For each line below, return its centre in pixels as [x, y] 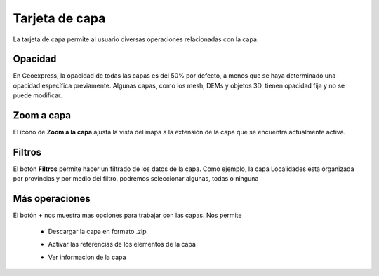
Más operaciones [52, 199]
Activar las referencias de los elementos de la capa [122, 244]
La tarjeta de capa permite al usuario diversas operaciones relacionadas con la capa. [136, 39]
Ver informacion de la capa [87, 257]
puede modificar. [38, 95]
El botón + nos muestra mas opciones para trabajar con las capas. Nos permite [127, 215]
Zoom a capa [42, 116]
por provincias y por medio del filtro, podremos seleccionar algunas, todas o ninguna [136, 179]
